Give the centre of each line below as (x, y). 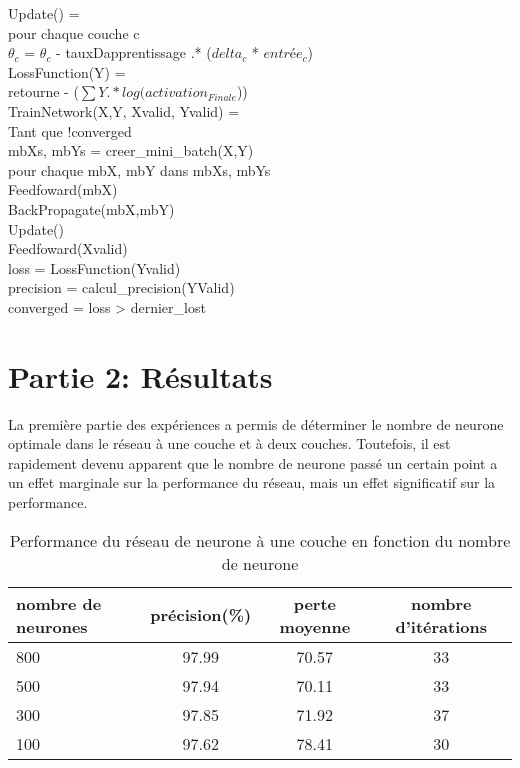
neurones (52, 626)
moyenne (315, 626)
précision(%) (201, 615)
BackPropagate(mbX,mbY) (91, 208)
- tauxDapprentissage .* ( (134, 52)
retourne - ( (43, 91)
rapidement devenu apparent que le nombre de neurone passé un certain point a (253, 462)
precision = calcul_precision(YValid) (121, 287)
